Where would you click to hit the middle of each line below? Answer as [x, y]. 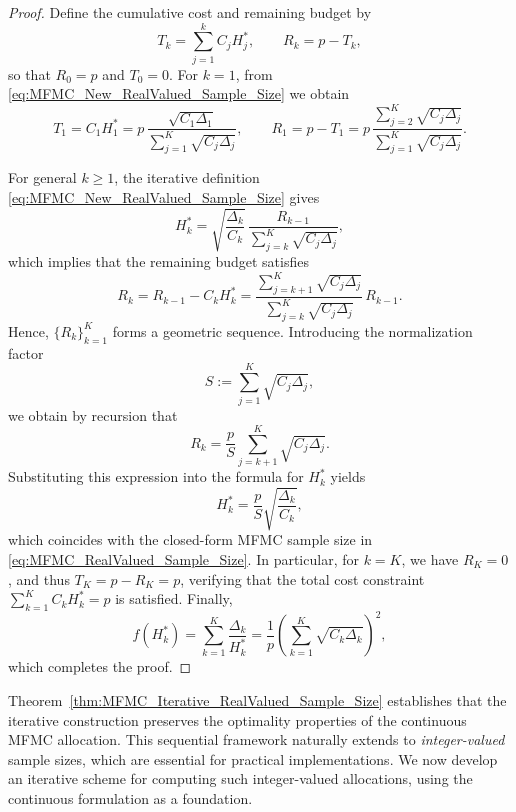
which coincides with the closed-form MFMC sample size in [190, 539]
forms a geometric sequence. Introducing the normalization [292, 330]
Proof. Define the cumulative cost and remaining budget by [190, 12]
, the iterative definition [187, 177]
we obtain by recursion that [93, 414]
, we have [430, 558]
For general [42, 177]
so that [29, 73]
